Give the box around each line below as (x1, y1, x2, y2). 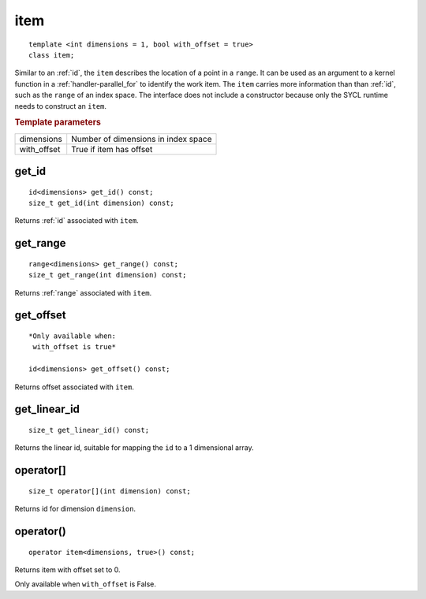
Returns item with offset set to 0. (14, 564, 121, 575)
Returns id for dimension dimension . (14, 504, 136, 514)
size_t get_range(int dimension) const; (28, 270, 187, 280)
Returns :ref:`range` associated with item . (14, 288, 152, 297)
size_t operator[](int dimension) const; (28, 486, 191, 496)
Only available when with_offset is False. (14, 579, 157, 589)
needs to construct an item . (14, 101, 106, 110)
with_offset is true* (32, 343, 117, 352)
